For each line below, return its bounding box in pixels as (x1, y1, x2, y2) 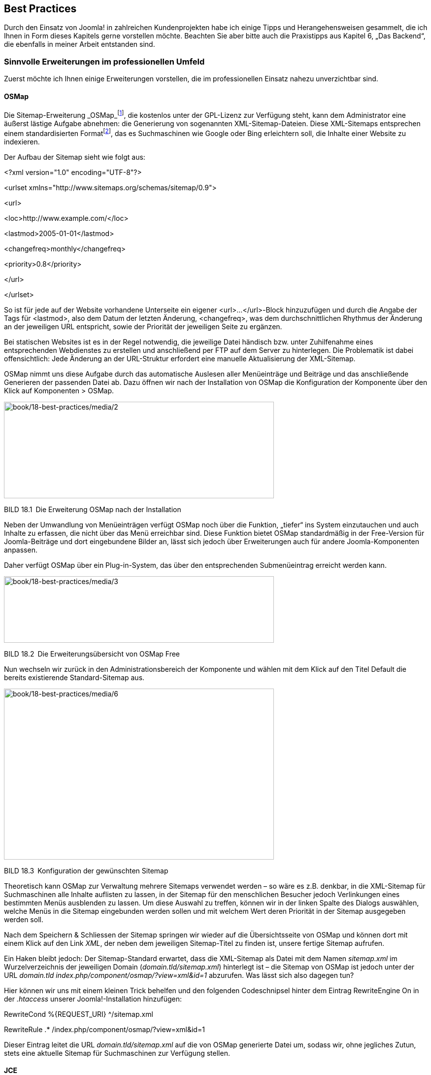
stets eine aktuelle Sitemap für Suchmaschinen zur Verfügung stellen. (4, 1048, 230, 1057)
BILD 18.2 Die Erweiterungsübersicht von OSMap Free (4, 649, 180, 658)
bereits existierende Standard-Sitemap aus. (4, 673, 145, 682)
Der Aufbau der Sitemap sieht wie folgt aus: (4, 152, 145, 161)
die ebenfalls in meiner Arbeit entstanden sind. (4, 40, 155, 49)
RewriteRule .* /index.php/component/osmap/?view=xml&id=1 (4, 1025, 205, 1034)
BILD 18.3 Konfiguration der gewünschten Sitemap (4, 866, 168, 875)
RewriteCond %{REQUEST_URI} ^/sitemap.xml (4, 1009, 153, 1018)
